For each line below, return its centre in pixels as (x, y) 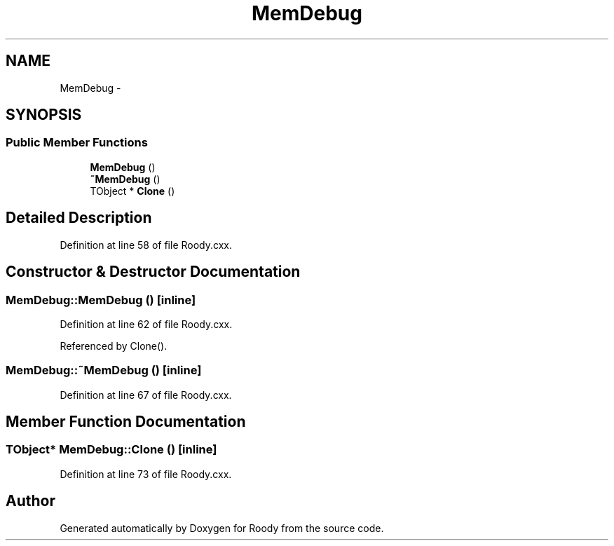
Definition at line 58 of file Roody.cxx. (146, 245)
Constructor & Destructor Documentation (153, 272)
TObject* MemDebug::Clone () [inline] (111, 450)
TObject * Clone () (132, 191)
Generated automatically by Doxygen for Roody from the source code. (222, 528)
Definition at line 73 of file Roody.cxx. (146, 474)
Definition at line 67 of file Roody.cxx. (146, 395)
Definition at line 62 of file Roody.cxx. (146, 324)
